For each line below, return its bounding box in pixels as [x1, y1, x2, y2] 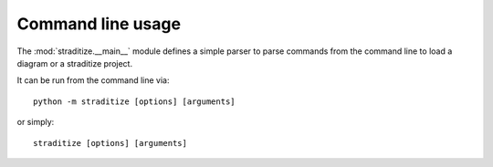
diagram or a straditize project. [16, 57, 132, 68]
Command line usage [16, 14, 182, 34]
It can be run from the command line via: [16, 75, 170, 86]
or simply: [16, 117, 55, 128]
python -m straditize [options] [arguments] [33, 96, 236, 107]
